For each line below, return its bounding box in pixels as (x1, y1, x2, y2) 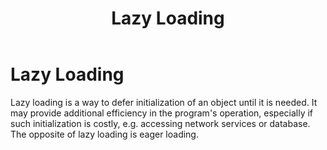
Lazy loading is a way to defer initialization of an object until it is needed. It (10, 96, 318, 108)
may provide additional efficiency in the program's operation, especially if (10, 107, 314, 119)
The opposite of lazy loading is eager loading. (10, 128, 199, 140)
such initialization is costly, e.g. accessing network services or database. (10, 117, 311, 129)
